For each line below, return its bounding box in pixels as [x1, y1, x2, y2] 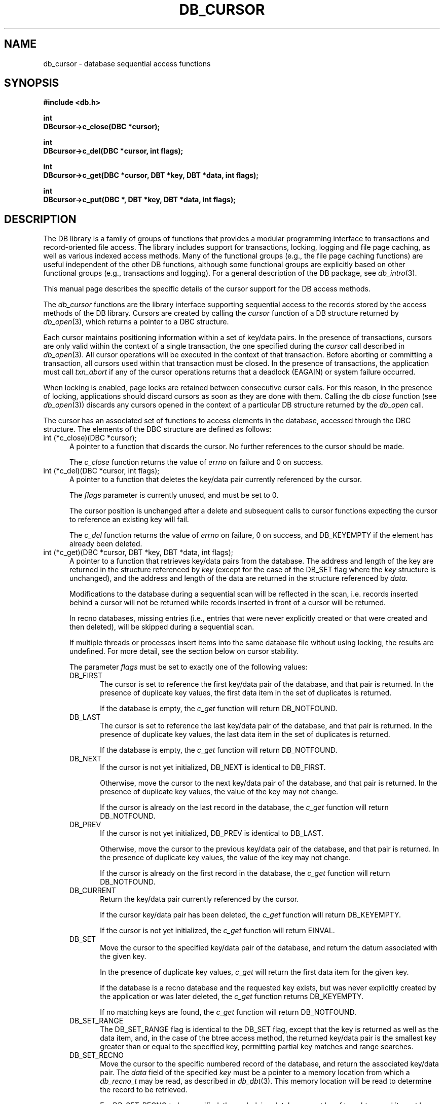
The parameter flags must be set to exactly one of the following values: [69, 663, 308, 672]
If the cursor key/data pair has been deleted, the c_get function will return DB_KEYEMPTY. [100, 910, 401, 919]
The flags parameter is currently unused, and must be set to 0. [69, 491, 279, 500]
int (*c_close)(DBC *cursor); [43, 433, 137, 443]
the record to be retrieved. [100, 1085, 188, 1094]
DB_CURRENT [69, 886, 116, 895]
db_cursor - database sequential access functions [43, 59, 211, 68]
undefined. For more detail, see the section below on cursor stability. [69, 647, 299, 656]
